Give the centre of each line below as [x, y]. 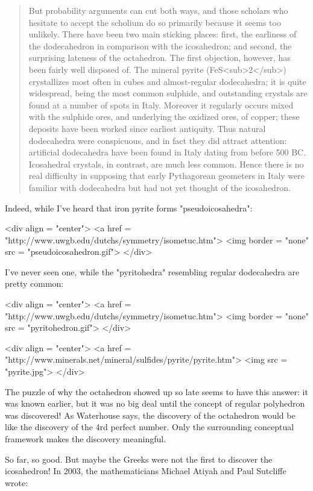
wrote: [17, 482]
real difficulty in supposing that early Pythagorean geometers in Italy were [166, 176]
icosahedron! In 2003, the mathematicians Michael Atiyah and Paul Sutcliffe [146, 471]
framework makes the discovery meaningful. [86, 439]
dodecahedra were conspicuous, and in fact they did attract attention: [158, 140]
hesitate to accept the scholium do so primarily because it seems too [155, 22]
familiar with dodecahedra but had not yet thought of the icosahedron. [160, 187]
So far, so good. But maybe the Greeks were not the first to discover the [139, 459]
